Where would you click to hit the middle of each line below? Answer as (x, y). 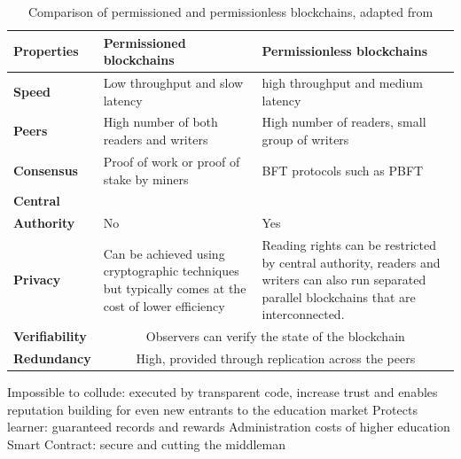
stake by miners (146, 179)
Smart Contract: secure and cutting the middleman (147, 443)
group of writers (305, 140)
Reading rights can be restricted (349, 245)
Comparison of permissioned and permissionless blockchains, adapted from (230, 12)
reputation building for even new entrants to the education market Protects (212, 409)
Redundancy (52, 358)
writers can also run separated (344, 280)
